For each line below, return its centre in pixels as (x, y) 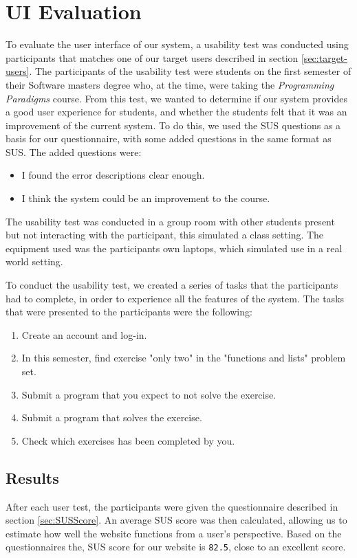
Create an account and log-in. (84, 334)
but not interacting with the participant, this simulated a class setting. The (165, 235)
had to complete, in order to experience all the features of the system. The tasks (175, 298)
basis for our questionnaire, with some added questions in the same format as (169, 138)
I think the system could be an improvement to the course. (146, 198)
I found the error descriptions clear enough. (113, 175)
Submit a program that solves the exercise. (112, 417)
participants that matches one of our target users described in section (152, 57)
